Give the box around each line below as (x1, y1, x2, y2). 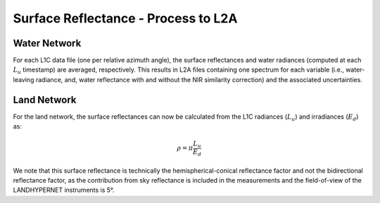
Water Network (13, 37, 82, 49)
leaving (13, 75, 34, 84)
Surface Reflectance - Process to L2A (13, 11, 238, 26)
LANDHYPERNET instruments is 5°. (13, 186, 115, 195)
